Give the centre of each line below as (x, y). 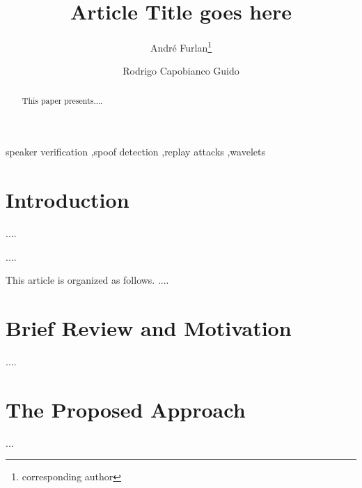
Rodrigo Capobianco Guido (181, 71)
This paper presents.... (62, 100)
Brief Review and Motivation (149, 328)
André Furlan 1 (181, 46)
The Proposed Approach (126, 409)
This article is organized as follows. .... (87, 280)
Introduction (68, 200)
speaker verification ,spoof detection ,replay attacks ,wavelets (135, 152)
